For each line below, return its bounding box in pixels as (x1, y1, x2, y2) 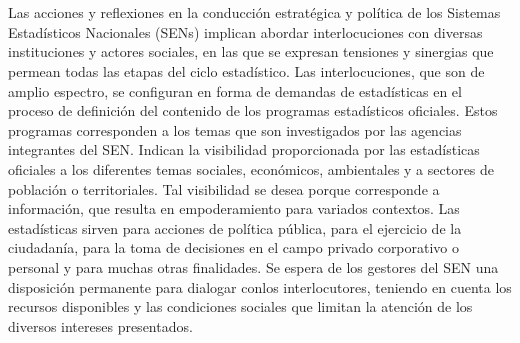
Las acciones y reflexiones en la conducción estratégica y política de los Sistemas (8, 2, 501, 23)
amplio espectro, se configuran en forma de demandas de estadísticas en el (8, 80, 462, 101)
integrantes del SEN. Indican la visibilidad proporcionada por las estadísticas (8, 139, 480, 160)
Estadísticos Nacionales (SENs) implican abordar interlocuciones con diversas (8, 21, 483, 42)
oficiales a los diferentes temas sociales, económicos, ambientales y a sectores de (8, 158, 495, 179)
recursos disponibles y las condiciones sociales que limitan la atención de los (8, 296, 473, 317)
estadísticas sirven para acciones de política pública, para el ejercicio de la (8, 217, 462, 238)
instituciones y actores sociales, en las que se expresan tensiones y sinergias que (8, 41, 494, 62)
